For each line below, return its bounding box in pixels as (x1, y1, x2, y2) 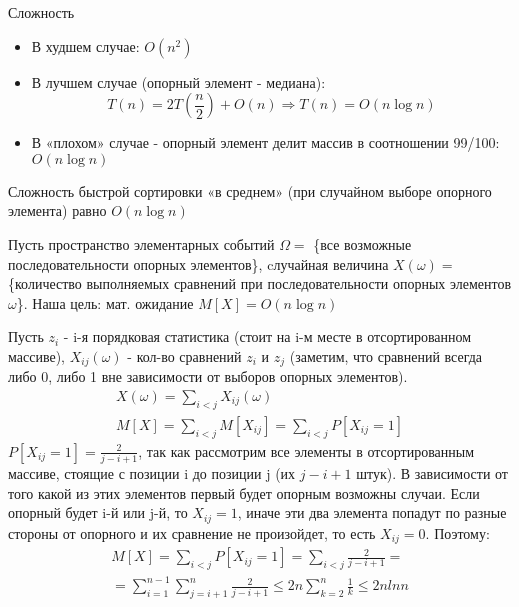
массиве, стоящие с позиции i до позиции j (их (8, 462, 296, 483)
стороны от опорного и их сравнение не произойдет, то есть (8, 522, 376, 543)
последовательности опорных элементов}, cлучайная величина (8, 253, 389, 274)
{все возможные (313, 233, 412, 254)
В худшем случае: (31, 35, 140, 56)
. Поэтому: (425, 522, 490, 543)
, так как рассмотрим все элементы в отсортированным (138, 440, 475, 461)
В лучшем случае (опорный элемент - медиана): (31, 71, 326, 92)
